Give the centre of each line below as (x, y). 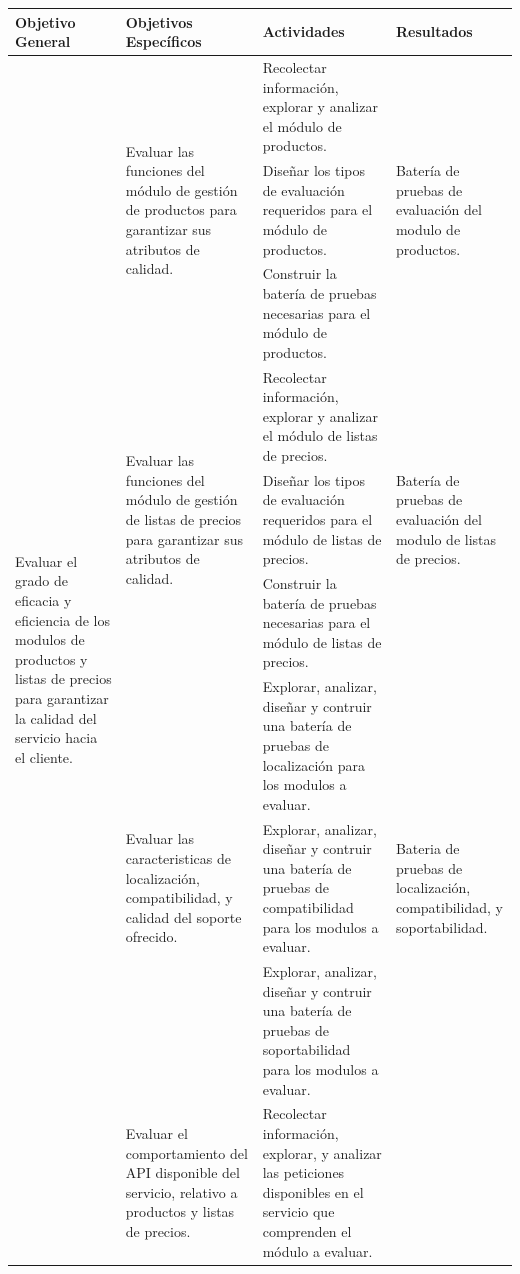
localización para (314, 764)
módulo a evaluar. (317, 1250)
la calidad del (56, 717)
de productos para (181, 209)
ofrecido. (151, 936)
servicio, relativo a (181, 1191)
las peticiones (303, 1172)
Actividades (303, 31)
